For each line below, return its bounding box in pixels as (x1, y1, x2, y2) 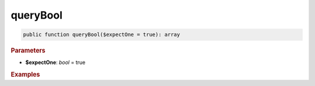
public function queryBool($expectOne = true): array (23, 31, 180, 38)
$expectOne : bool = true (25, 59, 86, 66)
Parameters (10, 46, 46, 55)
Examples (10, 70, 40, 78)
